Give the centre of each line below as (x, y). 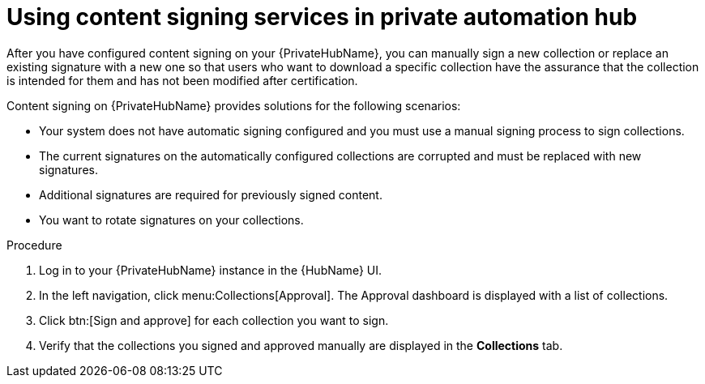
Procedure (34, 245)
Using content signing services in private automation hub (322, 17)
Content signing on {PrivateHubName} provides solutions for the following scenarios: (234, 105)
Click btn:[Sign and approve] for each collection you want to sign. (214, 320)
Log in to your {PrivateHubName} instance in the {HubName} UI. (211, 270)
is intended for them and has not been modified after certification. (182, 80)
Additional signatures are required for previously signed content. (211, 194)
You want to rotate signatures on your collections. (171, 220)
